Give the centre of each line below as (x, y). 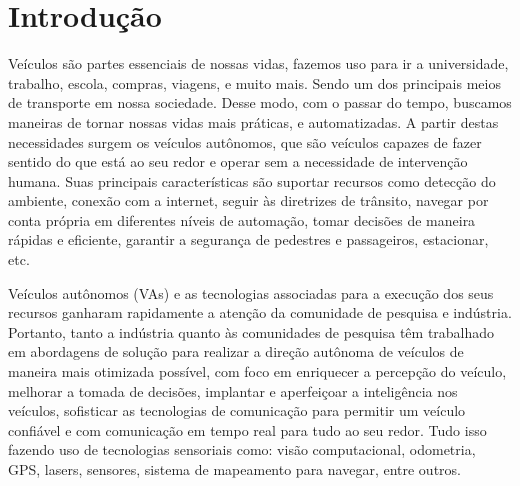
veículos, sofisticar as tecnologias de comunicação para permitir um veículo (237, 410)
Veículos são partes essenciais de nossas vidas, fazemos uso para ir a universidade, (258, 63)
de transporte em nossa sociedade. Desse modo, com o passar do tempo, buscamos (260, 102)
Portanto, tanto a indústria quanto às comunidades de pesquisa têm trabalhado (251, 331)
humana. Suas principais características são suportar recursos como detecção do (252, 180)
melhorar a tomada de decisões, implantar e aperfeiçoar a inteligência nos (233, 390)
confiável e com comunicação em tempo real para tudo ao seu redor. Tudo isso (247, 429)
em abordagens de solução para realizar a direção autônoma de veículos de (236, 351)
